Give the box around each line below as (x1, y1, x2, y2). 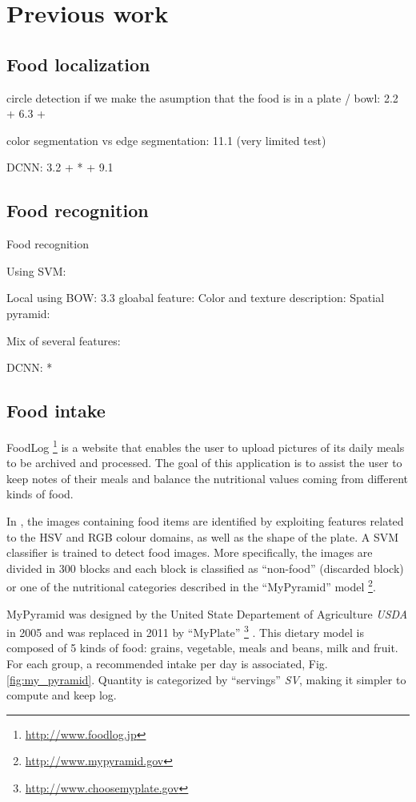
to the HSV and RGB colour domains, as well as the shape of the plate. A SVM (6, 528, 399, 545)
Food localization (6, 51, 150, 76)
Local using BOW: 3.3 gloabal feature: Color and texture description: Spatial (6, 289, 385, 306)
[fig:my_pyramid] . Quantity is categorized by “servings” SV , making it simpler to (6, 671, 406, 687)
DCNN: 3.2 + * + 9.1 (6, 159, 114, 175)
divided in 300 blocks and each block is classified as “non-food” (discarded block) (6, 559, 404, 576)
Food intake (6, 398, 106, 423)
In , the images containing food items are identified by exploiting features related (6, 512, 404, 529)
